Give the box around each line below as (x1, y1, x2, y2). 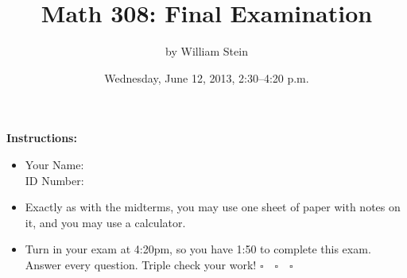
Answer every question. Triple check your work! (25, 256, 257, 272)
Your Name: (25, 156, 84, 172)
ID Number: (25, 172, 84, 188)
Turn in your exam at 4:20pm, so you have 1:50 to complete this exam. (25, 241, 371, 257)
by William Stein (165, 43, 248, 60)
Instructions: (6, 129, 77, 146)
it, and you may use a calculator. (25, 214, 186, 230)
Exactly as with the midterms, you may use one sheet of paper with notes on (25, 199, 401, 215)
